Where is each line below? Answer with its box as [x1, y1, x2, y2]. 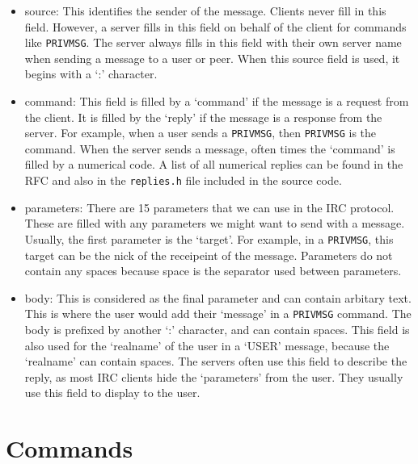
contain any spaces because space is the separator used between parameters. [24, 262, 402, 279]
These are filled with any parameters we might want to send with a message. [24, 215, 405, 232]
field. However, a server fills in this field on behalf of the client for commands [24, 18, 407, 35]
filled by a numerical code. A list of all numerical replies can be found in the [24, 156, 403, 173]
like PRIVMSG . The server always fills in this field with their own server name [24, 34, 402, 51]
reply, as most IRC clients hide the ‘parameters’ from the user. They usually [24, 368, 403, 385]
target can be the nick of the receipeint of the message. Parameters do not [24, 246, 393, 263]
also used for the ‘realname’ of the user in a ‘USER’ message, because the [24, 337, 390, 353]
